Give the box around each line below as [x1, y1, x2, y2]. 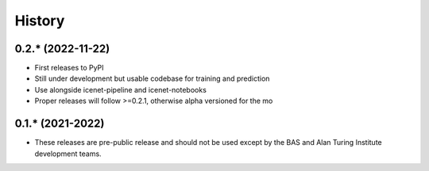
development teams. [34, 149, 102, 158]
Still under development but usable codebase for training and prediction [34, 74, 270, 83]
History [14, 12, 65, 29]
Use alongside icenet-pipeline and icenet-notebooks [34, 85, 207, 94]
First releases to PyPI [34, 63, 104, 73]
